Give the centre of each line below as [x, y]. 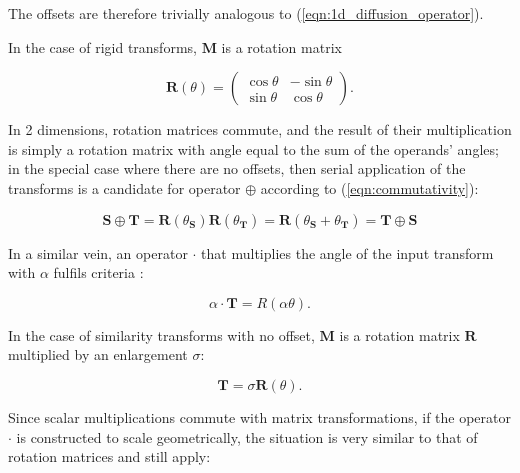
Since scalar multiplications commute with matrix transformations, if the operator [260, 416]
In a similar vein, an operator [98, 252]
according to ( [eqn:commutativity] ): [369, 187]
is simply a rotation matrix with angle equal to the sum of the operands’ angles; [253, 148]
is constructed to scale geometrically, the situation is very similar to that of [247, 436]
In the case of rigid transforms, [102, 46]
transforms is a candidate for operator [124, 187]
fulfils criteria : [98, 272]
